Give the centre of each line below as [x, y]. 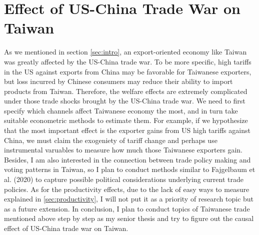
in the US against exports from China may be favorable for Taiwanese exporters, [128, 71]
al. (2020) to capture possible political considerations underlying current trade [124, 179]
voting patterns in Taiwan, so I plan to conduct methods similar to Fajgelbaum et [130, 169]
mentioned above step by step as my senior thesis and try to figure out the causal [129, 218]
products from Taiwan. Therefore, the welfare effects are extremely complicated [126, 91]
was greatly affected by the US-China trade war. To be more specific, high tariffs [128, 61]
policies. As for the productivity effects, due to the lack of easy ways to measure [127, 189]
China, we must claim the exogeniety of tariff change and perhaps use [111, 140]
